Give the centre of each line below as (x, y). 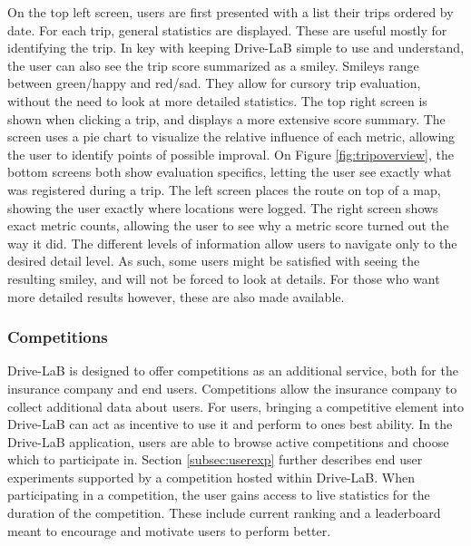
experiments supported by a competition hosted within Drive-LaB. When (211, 477)
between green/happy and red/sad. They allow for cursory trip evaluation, (214, 83)
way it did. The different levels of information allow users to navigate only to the (232, 243)
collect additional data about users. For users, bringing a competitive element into (236, 406)
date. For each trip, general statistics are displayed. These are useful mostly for (227, 29)
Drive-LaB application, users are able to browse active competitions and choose (228, 441)
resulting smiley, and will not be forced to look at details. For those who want (224, 278)
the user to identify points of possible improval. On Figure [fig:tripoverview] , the (231, 154)
